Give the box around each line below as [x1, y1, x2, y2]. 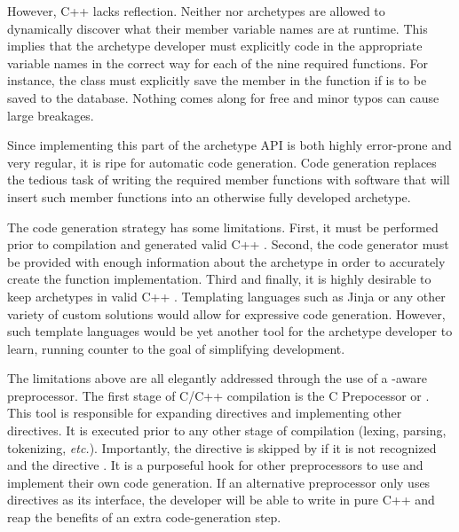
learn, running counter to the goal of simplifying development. [7, 339, 345, 357]
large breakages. [7, 106, 94, 124]
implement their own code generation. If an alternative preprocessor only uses [7, 473, 431, 491]
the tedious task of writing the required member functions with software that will [7, 170, 450, 189]
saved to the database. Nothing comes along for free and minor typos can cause [7, 88, 439, 106]
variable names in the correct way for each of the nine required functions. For [7, 53, 428, 72]
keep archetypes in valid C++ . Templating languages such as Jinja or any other [7, 286, 446, 305]
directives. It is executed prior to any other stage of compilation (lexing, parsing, [7, 421, 447, 440]
